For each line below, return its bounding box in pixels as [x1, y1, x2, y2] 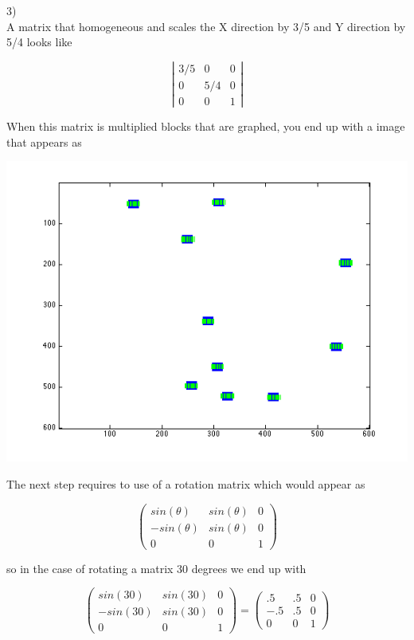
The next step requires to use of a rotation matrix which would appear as [6, 475, 365, 492]
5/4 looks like [6, 33, 72, 50]
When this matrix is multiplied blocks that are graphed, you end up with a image [6, 118, 405, 135]
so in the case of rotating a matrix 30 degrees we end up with [6, 560, 307, 576]
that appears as [6, 133, 82, 150]
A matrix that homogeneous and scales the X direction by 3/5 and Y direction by [6, 18, 406, 34]
